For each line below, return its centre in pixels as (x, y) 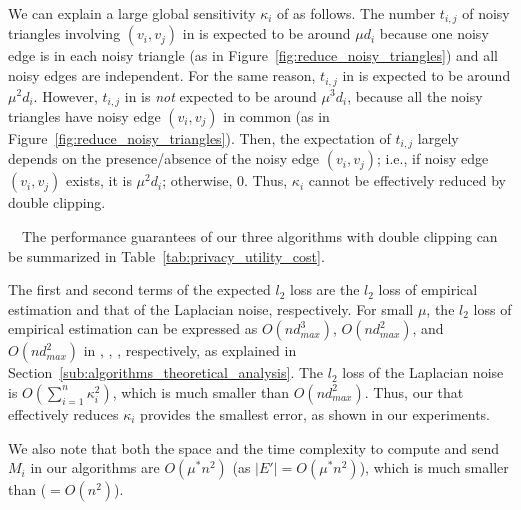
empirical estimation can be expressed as (133, 328)
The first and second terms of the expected (139, 289)
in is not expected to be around (220, 95)
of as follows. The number (356, 13)
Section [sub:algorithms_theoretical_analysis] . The (166, 372)
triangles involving (64, 33)
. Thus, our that (414, 391)
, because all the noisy (415, 95)
